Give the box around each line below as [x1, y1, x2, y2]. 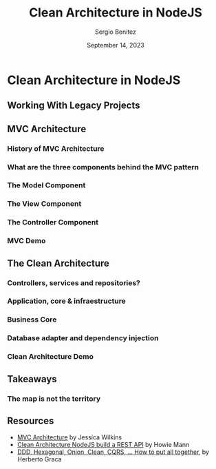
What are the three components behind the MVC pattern [7, 162, 199, 171]
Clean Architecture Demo [7, 352, 94, 362]
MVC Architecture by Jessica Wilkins [17, 433, 122, 441]
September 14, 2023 [87, 41, 144, 49]
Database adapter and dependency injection [7, 333, 159, 343]
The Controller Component [7, 218, 98, 227]
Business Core [7, 315, 57, 324]
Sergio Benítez [95, 28, 136, 36]
